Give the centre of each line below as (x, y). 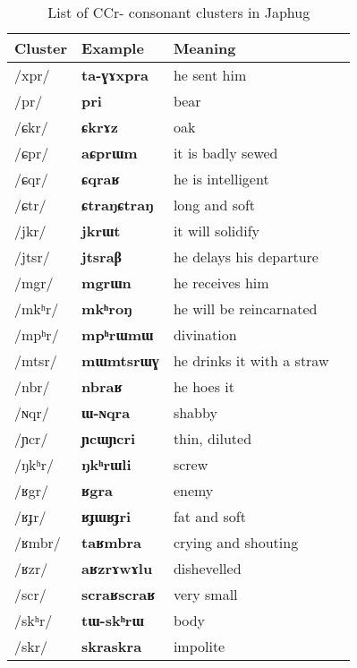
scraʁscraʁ (119, 594)
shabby (195, 412)
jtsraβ (102, 257)
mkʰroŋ (107, 308)
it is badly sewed (225, 153)
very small (205, 594)
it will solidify (216, 231)
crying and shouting (236, 542)
